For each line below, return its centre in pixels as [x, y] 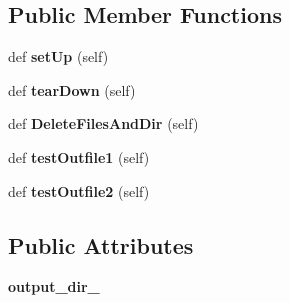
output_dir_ [54, 286]
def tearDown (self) [72, 89]
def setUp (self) [58, 56]
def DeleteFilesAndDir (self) [103, 123]
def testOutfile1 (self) [79, 156]
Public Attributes [101, 244]
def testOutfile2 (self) [79, 190]
